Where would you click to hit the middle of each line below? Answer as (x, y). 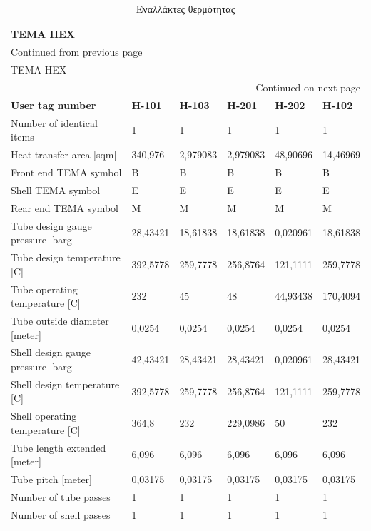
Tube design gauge (51, 225)
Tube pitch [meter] (51, 479)
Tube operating (44, 289)
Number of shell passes (61, 514)
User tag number (54, 105)
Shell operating (44, 416)
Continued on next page (308, 87)
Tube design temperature (66, 257)
